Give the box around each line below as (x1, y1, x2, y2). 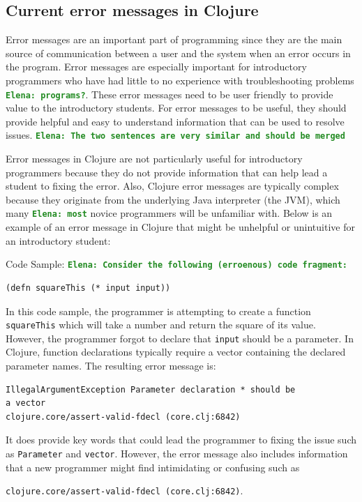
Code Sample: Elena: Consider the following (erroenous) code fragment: (6, 257, 347, 271)
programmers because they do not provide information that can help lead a (6, 165, 328, 179)
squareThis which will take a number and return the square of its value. (6, 317, 316, 332)
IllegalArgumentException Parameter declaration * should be (6, 384, 296, 395)
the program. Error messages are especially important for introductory (6, 59, 307, 74)
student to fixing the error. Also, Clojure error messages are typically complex (6, 178, 339, 193)
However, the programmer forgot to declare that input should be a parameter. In (6, 330, 354, 345)
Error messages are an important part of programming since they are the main (6, 32, 342, 47)
